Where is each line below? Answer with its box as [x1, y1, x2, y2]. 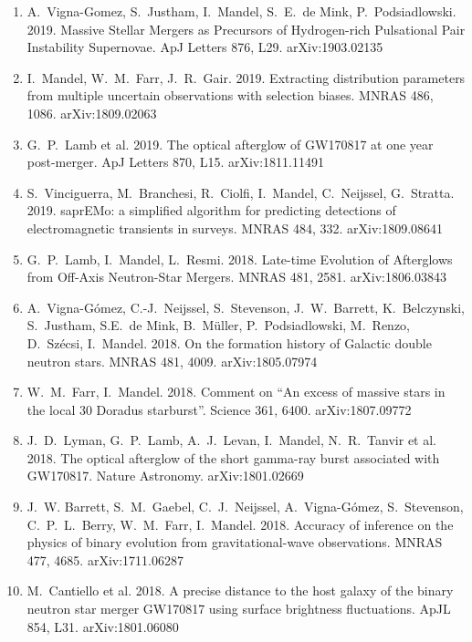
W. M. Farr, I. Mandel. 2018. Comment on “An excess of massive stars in [26, 382, 446, 401]
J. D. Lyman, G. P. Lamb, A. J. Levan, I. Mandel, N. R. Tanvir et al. [26, 430, 436, 450]
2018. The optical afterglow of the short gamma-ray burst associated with [26, 448, 440, 467]
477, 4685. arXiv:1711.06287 [26, 550, 184, 569]
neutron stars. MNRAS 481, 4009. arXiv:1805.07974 [26, 351, 318, 370]
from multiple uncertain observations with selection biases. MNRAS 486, [26, 86, 434, 105]
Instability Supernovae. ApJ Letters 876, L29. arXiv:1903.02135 [26, 37, 383, 57]
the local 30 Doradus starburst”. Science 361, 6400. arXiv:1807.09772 [26, 399, 412, 419]
